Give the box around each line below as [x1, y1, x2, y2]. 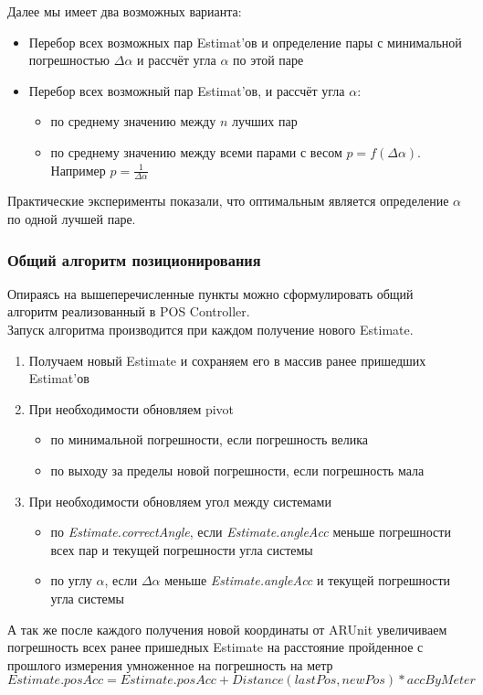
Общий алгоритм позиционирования [7, 248, 261, 271]
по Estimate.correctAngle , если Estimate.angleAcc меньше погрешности [50, 522, 451, 541]
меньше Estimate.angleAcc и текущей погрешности [164, 571, 451, 590]
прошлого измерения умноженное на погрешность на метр [7, 655, 333, 674]
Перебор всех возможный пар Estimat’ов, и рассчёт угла [28, 80, 345, 100]
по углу [50, 571, 92, 590]
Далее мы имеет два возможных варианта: [7, 2, 242, 20]
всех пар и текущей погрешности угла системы [50, 540, 313, 559]
